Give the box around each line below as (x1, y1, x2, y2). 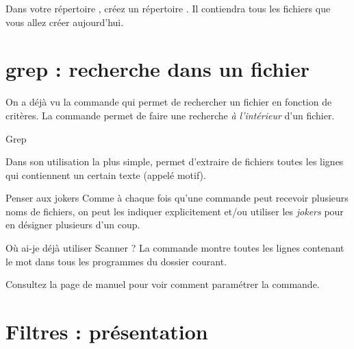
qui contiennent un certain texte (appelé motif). (5, 167, 206, 182)
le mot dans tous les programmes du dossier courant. (5, 254, 227, 268)
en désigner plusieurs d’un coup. (5, 217, 140, 232)
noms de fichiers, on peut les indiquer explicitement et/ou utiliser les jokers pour (5, 204, 344, 218)
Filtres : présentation (5, 317, 208, 346)
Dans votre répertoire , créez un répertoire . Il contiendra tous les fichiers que (5, 1, 331, 15)
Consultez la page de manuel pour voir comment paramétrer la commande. (5, 277, 320, 291)
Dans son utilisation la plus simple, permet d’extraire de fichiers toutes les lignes (5, 154, 344, 169)
